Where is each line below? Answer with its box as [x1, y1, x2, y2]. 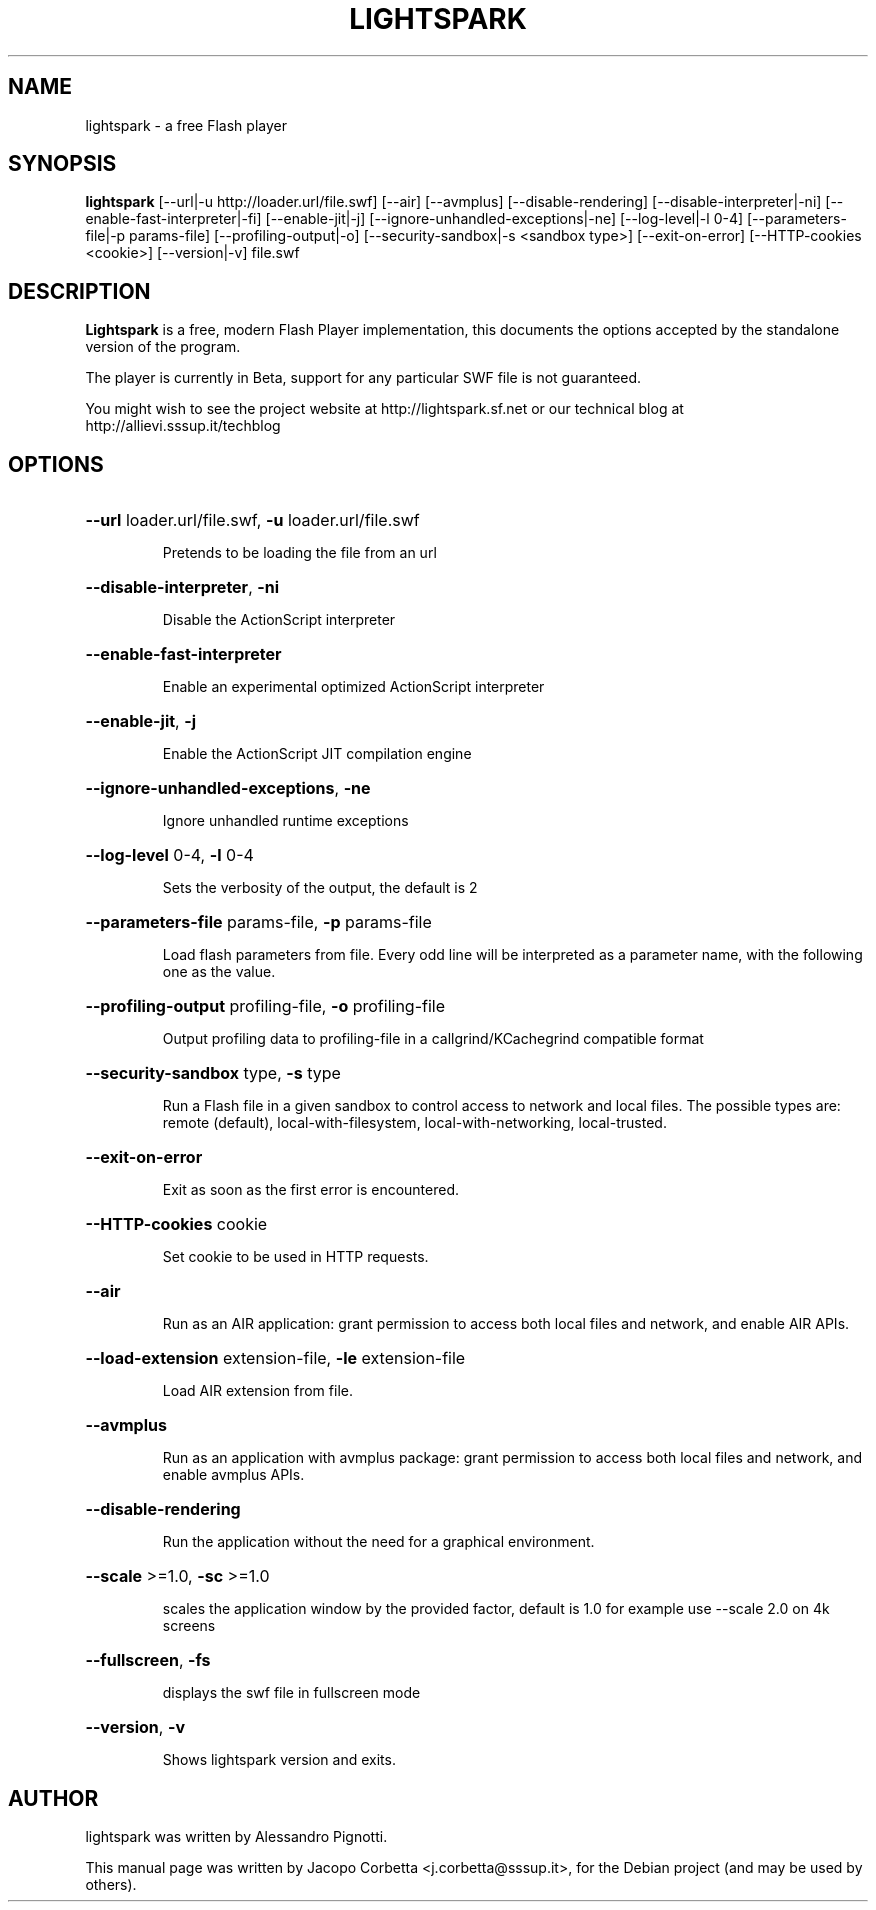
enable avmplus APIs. [162, 1466, 305, 1484]
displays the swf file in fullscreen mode [162, 1684, 421, 1702]
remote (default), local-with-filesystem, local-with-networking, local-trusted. [162, 1114, 667, 1132]
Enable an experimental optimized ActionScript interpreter [162, 678, 545, 696]
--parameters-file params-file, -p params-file [85, 912, 432, 933]
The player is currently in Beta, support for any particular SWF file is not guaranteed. [85, 369, 642, 387]
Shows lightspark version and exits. [162, 1751, 396, 1769]
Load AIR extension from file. [162, 1382, 353, 1400]
